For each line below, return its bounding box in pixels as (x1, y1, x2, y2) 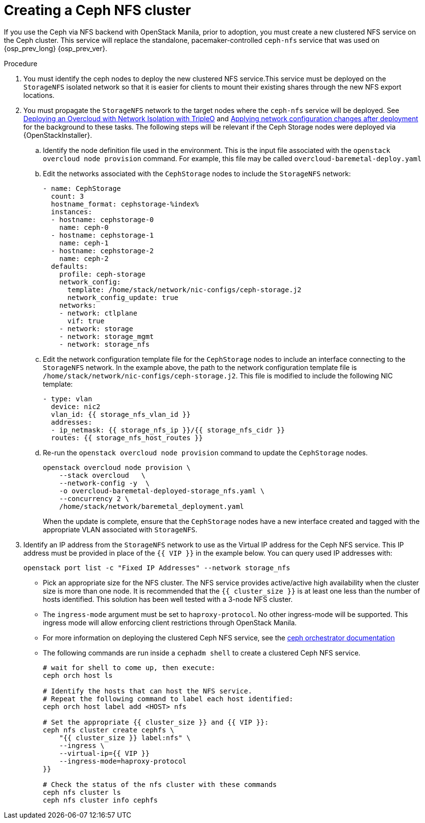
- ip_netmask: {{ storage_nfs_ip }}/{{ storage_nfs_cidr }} (51, 426, 285, 434)
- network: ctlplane (59, 309, 137, 317)
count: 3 (51, 192, 84, 200)
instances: (51, 207, 92, 216)
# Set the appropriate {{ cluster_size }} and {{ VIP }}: (43, 718, 269, 726)
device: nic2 (51, 402, 101, 411)
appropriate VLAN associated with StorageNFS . (43, 525, 198, 534)
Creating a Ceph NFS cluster (4, 2, 191, 19)
